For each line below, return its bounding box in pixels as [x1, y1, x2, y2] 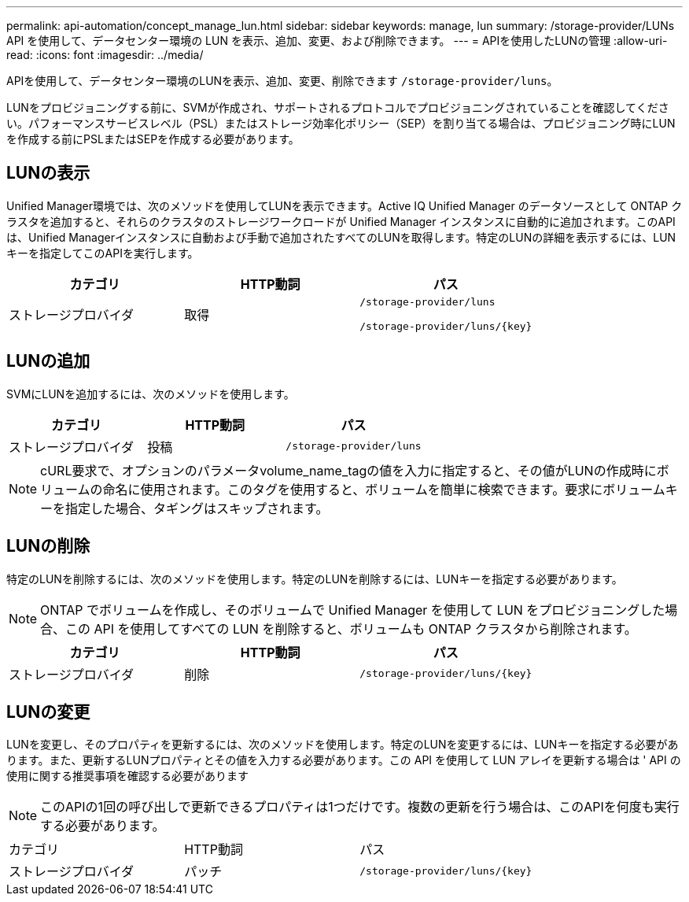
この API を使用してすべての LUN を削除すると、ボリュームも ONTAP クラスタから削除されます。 [65, 620, 637, 637]
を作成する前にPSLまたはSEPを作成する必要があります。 [6, 132, 300, 146]
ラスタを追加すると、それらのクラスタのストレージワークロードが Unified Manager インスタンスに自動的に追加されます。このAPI [6, 214, 676, 228]
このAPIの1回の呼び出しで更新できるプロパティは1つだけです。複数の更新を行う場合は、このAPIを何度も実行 [40, 799, 680, 815]
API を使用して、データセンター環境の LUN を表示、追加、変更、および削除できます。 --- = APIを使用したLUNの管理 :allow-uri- [6, 34, 668, 47]
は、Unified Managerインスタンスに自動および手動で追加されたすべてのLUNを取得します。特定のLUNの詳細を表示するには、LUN [6, 230, 676, 244]
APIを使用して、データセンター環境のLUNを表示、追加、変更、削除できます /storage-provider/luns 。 [6, 74, 558, 87]
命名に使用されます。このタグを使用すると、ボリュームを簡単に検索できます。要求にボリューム [102, 481, 665, 497]
